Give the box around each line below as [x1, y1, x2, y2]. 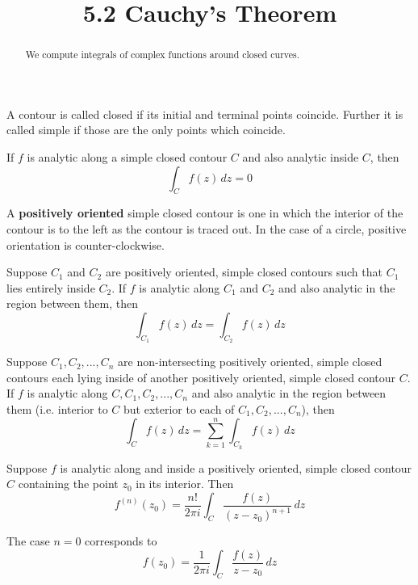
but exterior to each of [123, 400, 235, 417]
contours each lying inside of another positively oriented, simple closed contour [6, 368, 395, 385]
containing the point [18, 475, 119, 492]
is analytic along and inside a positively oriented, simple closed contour [60, 459, 412, 476]
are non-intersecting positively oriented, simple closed [118, 353, 382, 370]
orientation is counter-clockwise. [6, 236, 165, 253]
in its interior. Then [136, 475, 234, 492]
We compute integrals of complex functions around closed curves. [25, 48, 300, 61]
